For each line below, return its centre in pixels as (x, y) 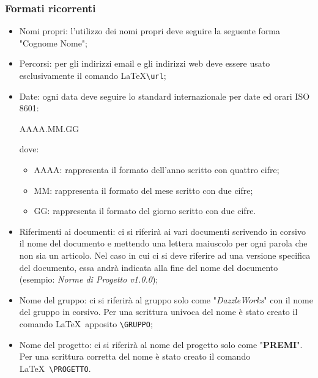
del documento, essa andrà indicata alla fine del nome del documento (149, 267)
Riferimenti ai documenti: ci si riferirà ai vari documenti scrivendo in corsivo (162, 231)
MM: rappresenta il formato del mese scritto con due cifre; (143, 190)
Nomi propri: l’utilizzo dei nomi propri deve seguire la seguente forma (150, 31)
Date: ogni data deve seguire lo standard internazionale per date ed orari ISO (165, 96)
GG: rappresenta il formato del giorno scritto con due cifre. (145, 211)
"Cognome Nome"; (53, 43)
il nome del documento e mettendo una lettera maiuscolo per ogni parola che (163, 243)
